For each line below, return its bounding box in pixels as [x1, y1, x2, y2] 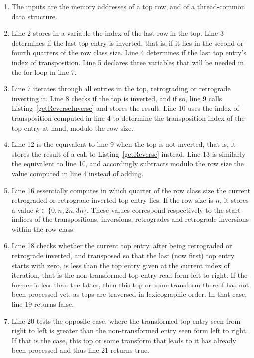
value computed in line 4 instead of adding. [11, 168, 144, 178]
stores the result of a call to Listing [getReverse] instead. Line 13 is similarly [11, 148, 246, 159]
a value [11, 204, 33, 215]
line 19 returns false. [11, 299, 74, 309]
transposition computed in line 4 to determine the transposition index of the [11, 112, 245, 123]
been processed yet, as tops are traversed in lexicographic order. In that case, [11, 289, 247, 299]
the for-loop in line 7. [11, 67, 77, 77]
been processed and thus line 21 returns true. [11, 345, 149, 355]
